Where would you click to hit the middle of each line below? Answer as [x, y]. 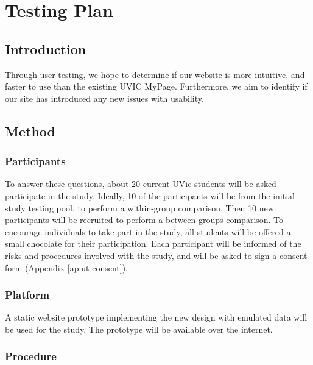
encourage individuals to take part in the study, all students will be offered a [148, 231]
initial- [285, 195]
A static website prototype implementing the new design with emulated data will [156, 317]
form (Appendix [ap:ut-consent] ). [66, 267]
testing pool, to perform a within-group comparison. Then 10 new [151, 207]
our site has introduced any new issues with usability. [104, 98]
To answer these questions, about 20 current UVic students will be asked [141, 184]
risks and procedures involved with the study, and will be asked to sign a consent [156, 255]
